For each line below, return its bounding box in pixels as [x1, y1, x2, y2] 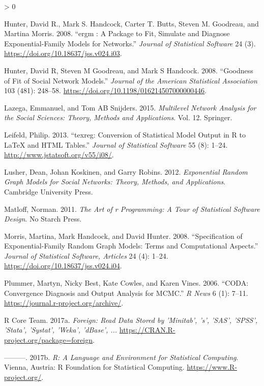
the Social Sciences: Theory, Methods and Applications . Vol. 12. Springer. [4, 112, 232, 123]
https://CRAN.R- [119, 324, 175, 335]
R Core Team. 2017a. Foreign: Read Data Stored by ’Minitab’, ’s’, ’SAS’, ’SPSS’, [4, 314, 258, 325]
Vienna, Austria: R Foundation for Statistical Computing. [4, 362, 185, 372]
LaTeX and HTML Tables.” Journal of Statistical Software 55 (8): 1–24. [4, 139, 228, 150]
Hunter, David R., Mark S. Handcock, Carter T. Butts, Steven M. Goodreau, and [4, 18, 259, 29]
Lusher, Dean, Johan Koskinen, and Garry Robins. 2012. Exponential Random [4, 166, 248, 177]
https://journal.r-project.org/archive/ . [4, 297, 124, 308]
